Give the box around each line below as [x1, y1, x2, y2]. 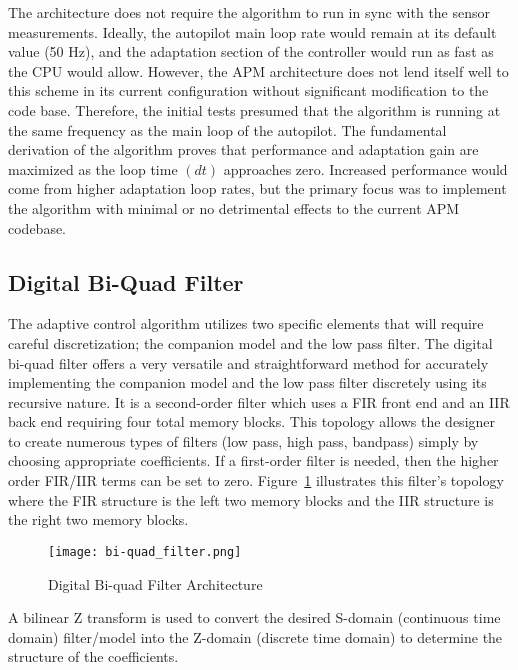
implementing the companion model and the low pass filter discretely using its [8, 372, 487, 393]
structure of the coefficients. [8, 646, 179, 667]
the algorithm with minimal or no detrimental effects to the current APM [8, 197, 460, 218]
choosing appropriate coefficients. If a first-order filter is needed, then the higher [8, 450, 499, 471]
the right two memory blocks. [8, 509, 189, 530]
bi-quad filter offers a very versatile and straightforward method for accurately [8, 352, 489, 373]
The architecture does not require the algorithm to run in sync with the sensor [8, 2, 491, 22]
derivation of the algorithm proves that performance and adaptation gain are [8, 139, 479, 160]
